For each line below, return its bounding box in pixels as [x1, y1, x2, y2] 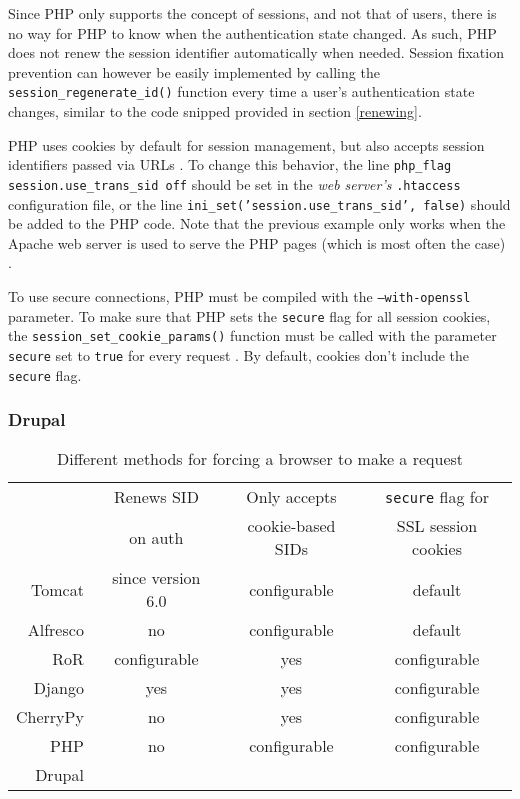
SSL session [396, 514, 478, 538]
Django [33, 676, 84, 700]
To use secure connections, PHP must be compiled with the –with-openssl [8, 285, 471, 306]
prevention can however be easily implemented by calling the [8, 61, 380, 82]
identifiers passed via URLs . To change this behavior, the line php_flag [8, 154, 452, 175]
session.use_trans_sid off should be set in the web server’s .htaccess [8, 173, 461, 194]
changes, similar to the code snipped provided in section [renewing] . [8, 101, 422, 122]
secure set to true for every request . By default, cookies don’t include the [8, 344, 470, 365]
